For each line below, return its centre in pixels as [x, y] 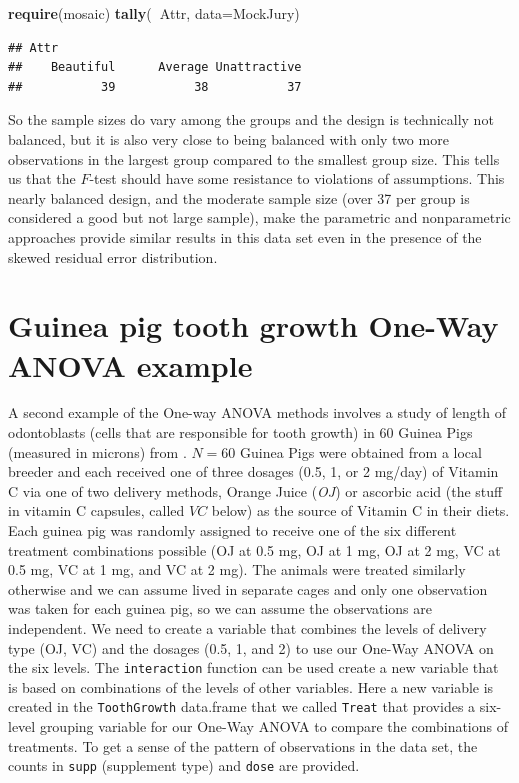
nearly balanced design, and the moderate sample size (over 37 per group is [239, 197]
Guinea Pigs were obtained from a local [361, 451]
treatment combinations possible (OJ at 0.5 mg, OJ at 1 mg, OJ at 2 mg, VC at [254, 549]
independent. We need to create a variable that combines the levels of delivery [247, 627]
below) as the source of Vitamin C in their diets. [360, 510]
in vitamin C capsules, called [96, 510]
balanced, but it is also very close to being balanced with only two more [228, 138]
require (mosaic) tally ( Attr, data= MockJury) [154, 13]
